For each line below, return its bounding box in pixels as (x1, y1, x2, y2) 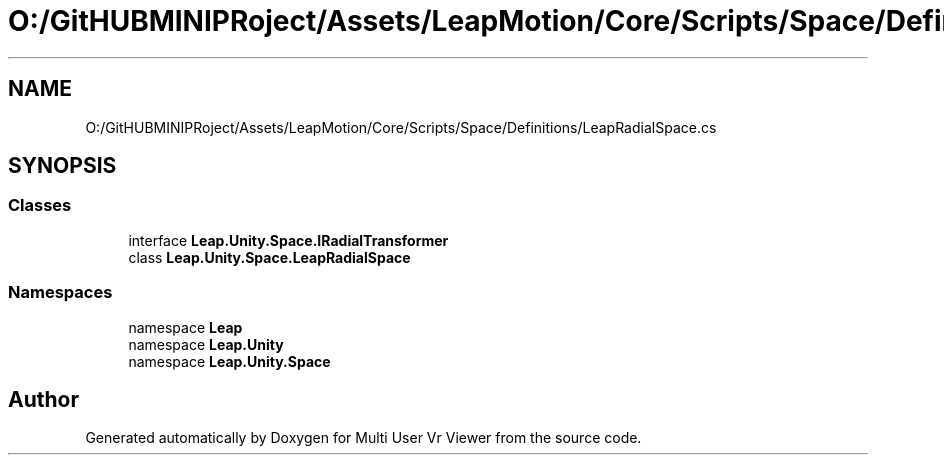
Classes (8, 195, 72, 216)
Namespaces (8, 282, 113, 303)
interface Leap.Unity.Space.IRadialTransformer (128, 231, 449, 249)
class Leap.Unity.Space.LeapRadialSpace (128, 248, 411, 266)
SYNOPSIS (8, 153, 117, 179)
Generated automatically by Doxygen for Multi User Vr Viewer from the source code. (85, 429, 642, 447)
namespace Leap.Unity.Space (128, 352, 331, 370)
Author (8, 386, 79, 412)
